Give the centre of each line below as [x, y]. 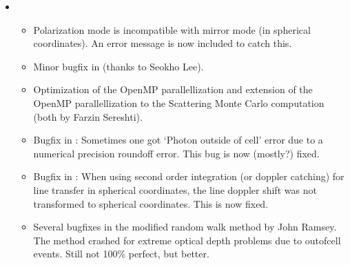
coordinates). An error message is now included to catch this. [163, 43]
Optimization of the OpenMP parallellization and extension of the [173, 89]
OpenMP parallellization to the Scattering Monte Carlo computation [179, 102]
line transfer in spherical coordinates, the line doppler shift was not [175, 189]
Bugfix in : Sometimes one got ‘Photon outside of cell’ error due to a [178, 140]
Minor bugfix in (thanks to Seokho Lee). [119, 66]
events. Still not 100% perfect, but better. [121, 254]
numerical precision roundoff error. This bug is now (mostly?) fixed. [176, 153]
